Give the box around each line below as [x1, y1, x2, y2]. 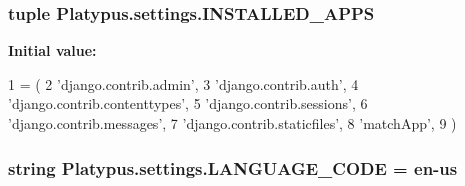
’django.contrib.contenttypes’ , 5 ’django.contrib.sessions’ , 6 [8, 93, 368, 114]
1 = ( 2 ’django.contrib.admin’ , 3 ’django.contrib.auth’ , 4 [8, 73, 359, 94]
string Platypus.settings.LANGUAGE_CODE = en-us [8, 155, 458, 180]
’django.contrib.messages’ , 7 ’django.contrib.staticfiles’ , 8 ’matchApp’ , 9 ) [8, 113, 457, 133]
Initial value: [8, 40, 97, 61]
